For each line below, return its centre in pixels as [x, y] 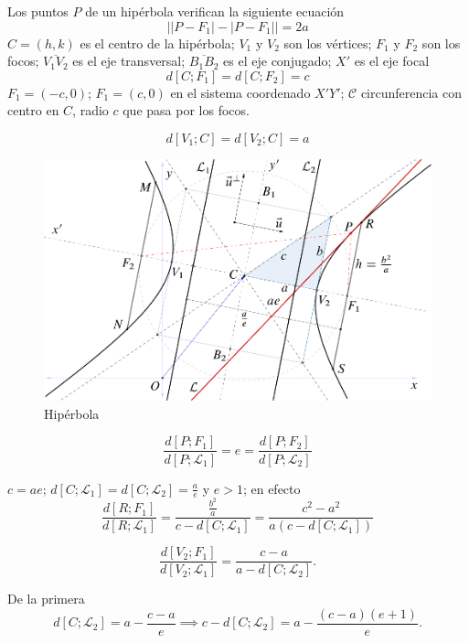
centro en [33, 110]
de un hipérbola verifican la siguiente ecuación [215, 11]
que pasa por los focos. [186, 110]
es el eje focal [392, 61]
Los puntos [38, 11]
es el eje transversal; [129, 61]
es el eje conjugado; [277, 61]
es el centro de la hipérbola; [157, 43]
